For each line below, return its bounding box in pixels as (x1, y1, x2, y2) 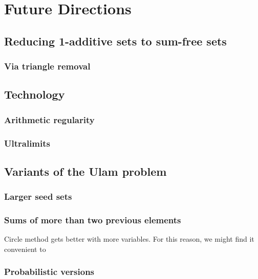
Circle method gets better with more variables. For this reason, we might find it (4, 234, 254, 244)
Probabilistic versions (4, 265, 95, 278)
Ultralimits (4, 136, 50, 149)
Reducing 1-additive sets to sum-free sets (4, 33, 227, 49)
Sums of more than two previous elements (4, 214, 181, 226)
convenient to (4, 243, 46, 254)
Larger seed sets (4, 190, 72, 203)
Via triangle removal (4, 60, 91, 73)
